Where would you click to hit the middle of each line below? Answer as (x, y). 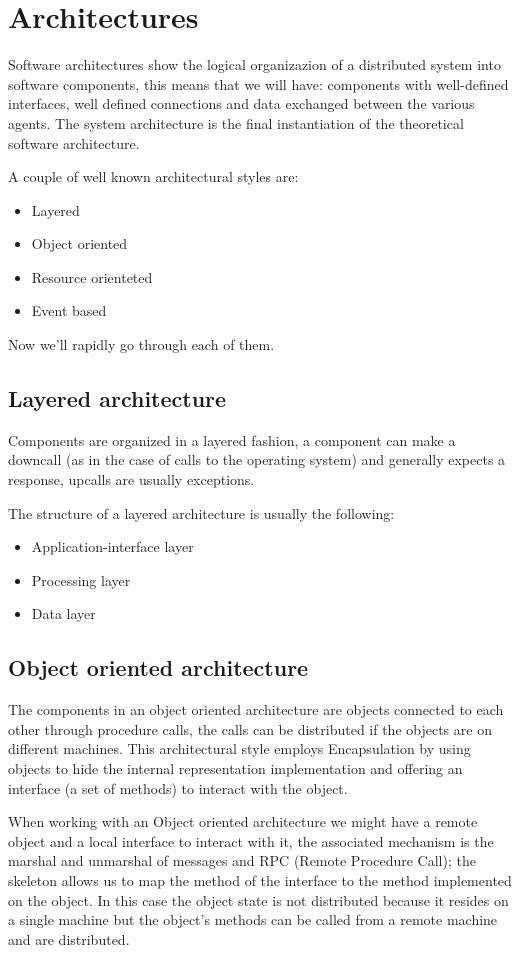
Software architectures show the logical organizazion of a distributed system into (254, 64)
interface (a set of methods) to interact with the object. (178, 787)
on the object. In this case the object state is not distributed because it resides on (258, 899)
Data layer (63, 613)
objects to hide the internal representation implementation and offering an (235, 768)
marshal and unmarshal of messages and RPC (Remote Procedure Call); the (242, 860)
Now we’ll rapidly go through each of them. (141, 344)
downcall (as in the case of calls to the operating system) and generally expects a (257, 459)
